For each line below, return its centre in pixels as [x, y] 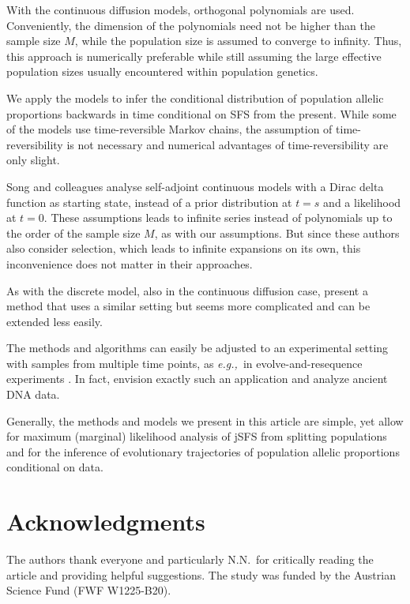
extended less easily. [55, 321]
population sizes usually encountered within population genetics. [162, 71]
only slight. [33, 160]
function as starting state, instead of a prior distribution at [149, 202]
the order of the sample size [73, 233]
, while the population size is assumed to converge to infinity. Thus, [238, 41]
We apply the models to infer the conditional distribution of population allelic [195, 98]
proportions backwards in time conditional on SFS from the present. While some [201, 113]
